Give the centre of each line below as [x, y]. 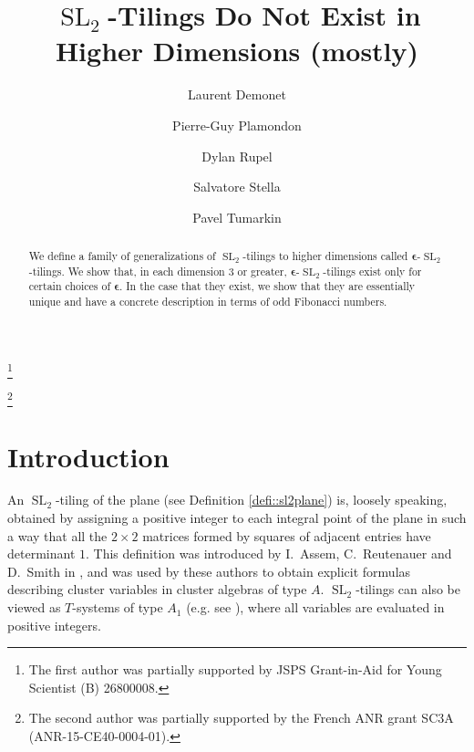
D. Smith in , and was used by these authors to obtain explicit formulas [209, 571]
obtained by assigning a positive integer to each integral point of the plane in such [237, 518]
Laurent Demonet [237, 94]
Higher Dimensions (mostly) [237, 51]
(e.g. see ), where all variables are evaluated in [315, 607]
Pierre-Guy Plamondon [237, 125]
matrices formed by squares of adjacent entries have [287, 535]
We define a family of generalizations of [122, 256]
